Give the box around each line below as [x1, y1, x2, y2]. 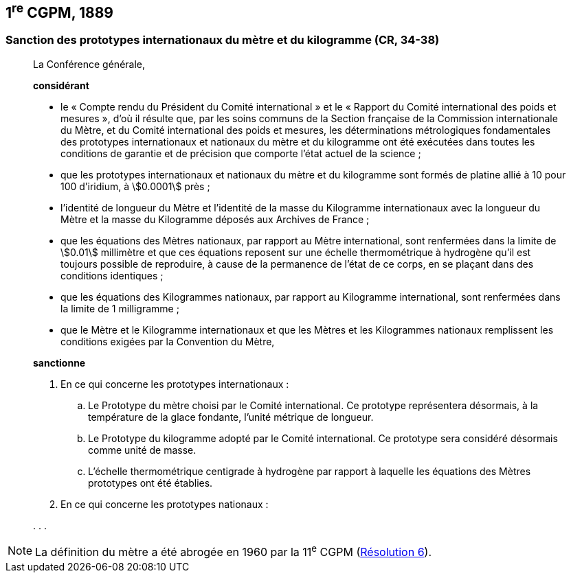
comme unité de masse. [88, 443, 197, 456]
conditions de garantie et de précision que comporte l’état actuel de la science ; [60, 147, 421, 159]
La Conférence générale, [33, 58, 146, 70]
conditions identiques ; [60, 269, 164, 281]
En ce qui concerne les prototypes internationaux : [60, 378, 289, 390]
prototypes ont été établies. [88, 476, 213, 489]
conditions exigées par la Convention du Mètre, [60, 335, 275, 347]
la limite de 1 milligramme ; [60, 302, 179, 314]
